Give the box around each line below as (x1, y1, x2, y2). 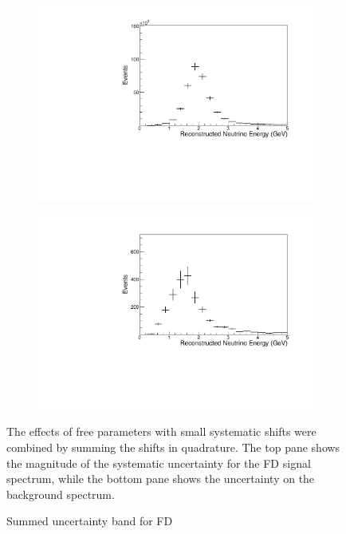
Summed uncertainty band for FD (6, 512, 173, 529)
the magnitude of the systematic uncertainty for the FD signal (6, 454, 311, 471)
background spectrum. (6, 485, 115, 502)
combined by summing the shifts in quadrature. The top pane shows (6, 439, 340, 455)
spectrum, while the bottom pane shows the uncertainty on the (6, 470, 315, 487)
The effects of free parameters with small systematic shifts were (6, 423, 317, 440)
